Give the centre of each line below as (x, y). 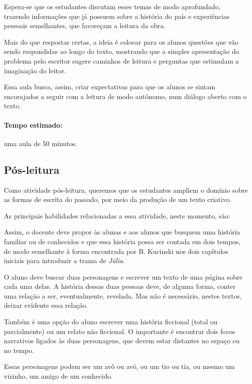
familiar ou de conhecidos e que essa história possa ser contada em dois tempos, (122, 241)
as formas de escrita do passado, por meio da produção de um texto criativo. (118, 199)
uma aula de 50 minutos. (41, 143)
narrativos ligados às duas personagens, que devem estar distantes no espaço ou (122, 341)
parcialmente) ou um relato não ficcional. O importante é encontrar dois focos (120, 331)
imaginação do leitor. (35, 70)
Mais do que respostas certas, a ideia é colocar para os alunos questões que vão (121, 42)
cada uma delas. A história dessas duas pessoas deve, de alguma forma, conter (120, 286)
